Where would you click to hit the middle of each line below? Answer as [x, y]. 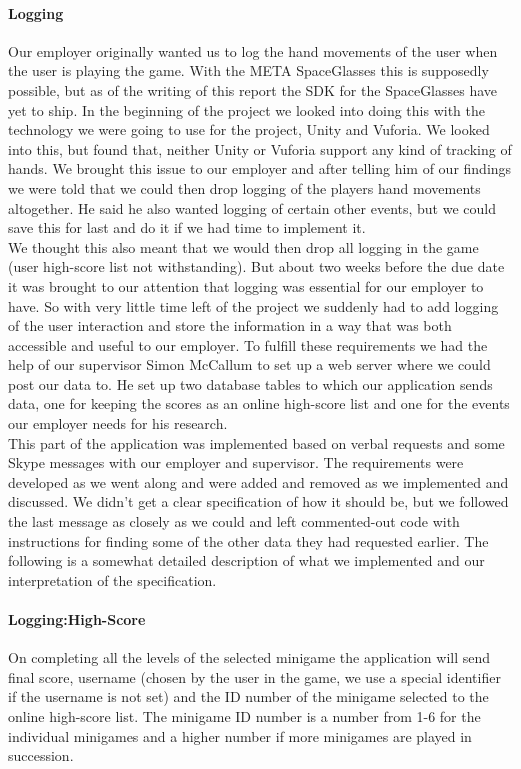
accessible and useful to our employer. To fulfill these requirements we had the [248, 344]
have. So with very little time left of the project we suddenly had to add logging [253, 305]
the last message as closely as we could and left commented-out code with [234, 521]
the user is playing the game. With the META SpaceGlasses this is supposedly [248, 70]
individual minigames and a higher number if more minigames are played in [240, 735]
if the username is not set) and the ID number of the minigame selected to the [248, 696]
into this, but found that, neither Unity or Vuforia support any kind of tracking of [260, 148]
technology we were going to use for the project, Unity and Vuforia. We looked [249, 129]
